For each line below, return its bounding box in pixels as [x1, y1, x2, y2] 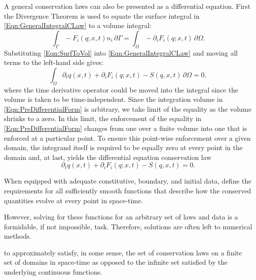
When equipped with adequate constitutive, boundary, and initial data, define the [4, 176, 252, 186]
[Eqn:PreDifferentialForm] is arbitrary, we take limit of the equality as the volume [4, 103, 252, 114]
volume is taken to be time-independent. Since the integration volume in [4, 94, 223, 104]
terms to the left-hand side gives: [4, 57, 104, 67]
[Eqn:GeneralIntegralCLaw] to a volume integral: [4, 20, 151, 31]
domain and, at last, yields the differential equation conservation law [4, 152, 212, 162]
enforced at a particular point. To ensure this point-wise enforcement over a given [4, 132, 251, 143]
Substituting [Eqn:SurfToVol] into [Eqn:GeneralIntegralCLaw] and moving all [4, 47, 238, 58]
